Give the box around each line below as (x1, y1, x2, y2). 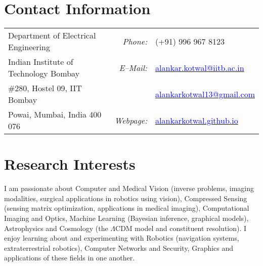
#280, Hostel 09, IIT (8, 82, 82, 94)
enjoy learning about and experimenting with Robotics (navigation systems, (4, 233, 239, 243)
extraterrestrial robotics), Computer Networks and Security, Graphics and (4, 242, 234, 253)
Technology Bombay (8, 67, 80, 80)
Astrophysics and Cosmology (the (4, 222, 108, 233)
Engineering (8, 41, 50, 53)
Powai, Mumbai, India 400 (8, 108, 102, 121)
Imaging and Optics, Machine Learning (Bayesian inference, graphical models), (4, 213, 249, 223)
